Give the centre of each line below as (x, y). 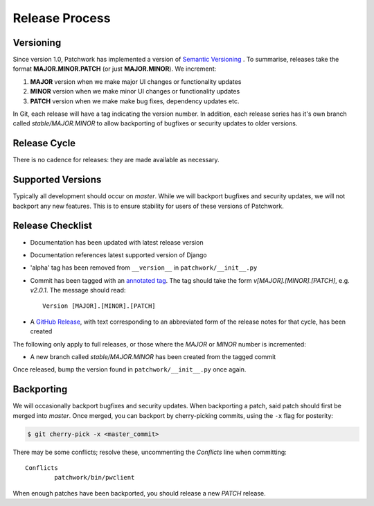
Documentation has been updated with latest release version (117, 242)
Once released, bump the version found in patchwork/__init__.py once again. (130, 369)
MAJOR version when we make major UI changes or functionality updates (136, 81)
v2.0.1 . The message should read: (78, 290)
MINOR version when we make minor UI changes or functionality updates (135, 91)
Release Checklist (53, 226)
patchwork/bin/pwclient (95, 478)
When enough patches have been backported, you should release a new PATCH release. (139, 493)
